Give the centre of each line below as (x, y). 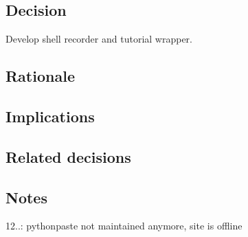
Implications (50, 116)
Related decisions (68, 156)
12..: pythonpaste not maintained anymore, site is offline (124, 226)
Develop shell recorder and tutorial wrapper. (99, 39)
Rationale (40, 76)
